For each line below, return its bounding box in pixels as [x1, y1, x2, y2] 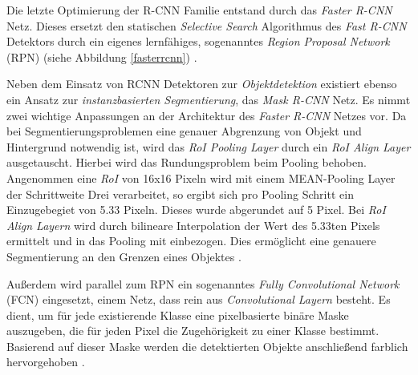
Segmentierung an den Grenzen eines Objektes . [6, 248, 241, 264]
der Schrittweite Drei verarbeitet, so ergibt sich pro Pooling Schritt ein [6, 185, 354, 202]
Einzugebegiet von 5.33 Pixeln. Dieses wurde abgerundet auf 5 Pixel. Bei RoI [6, 201, 386, 218]
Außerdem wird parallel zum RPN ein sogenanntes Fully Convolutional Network [6, 275, 400, 292]
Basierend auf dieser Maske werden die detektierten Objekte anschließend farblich [6, 337, 408, 354]
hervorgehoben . [6, 353, 85, 370]
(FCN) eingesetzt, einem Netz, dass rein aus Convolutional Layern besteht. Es [6, 291, 391, 308]
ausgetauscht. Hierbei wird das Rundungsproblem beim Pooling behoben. [6, 154, 367, 171]
